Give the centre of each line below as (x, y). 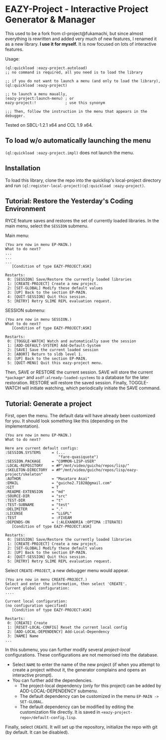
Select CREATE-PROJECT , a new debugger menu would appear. (67, 571)
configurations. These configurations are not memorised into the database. (82, 655)
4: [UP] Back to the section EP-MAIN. (47, 359)
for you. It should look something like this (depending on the (66, 421)
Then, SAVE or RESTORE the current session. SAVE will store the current (79, 372)
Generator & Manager (50, 20)
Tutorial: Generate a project (48, 404)
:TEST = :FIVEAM (38, 518)
